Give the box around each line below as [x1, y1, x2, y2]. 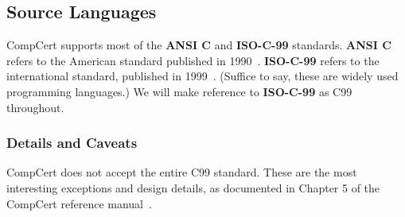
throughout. [6, 99, 64, 115]
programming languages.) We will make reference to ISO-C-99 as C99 [6, 83, 352, 99]
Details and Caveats [6, 133, 138, 153]
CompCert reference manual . [6, 195, 152, 211]
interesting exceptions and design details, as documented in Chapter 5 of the [6, 179, 380, 196]
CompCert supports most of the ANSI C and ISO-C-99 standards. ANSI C [6, 37, 391, 53]
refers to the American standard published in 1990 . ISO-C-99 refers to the [6, 52, 380, 68]
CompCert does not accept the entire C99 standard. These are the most [6, 164, 357, 180]
